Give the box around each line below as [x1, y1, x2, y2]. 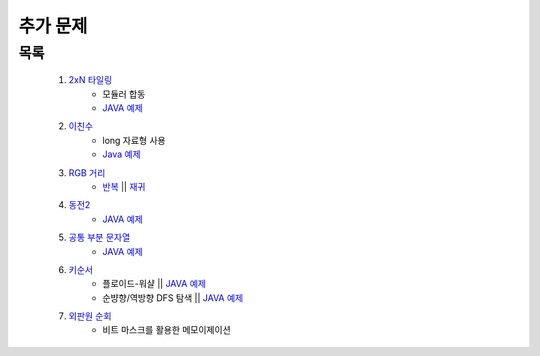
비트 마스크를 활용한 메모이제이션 [102, 324, 232, 336]
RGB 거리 [68, 166, 106, 179]
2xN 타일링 [68, 74, 113, 86]
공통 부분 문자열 [68, 231, 131, 244]
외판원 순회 [68, 310, 112, 322]
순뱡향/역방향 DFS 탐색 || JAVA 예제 [102, 291, 244, 304]
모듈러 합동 [102, 88, 146, 100]
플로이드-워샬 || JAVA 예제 [102, 278, 207, 290]
